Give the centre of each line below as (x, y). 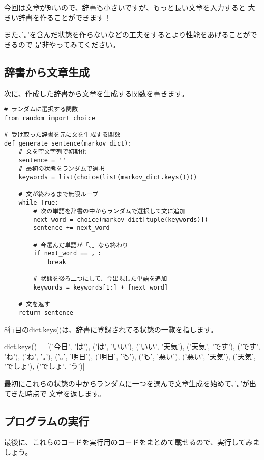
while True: (39, 203)
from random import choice (50, 118)
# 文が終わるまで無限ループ (58, 194)
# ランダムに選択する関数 (41, 110)
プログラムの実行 (47, 421)
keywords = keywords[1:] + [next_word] (101, 287)
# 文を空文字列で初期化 (52, 152)
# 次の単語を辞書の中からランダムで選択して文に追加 (109, 211)
